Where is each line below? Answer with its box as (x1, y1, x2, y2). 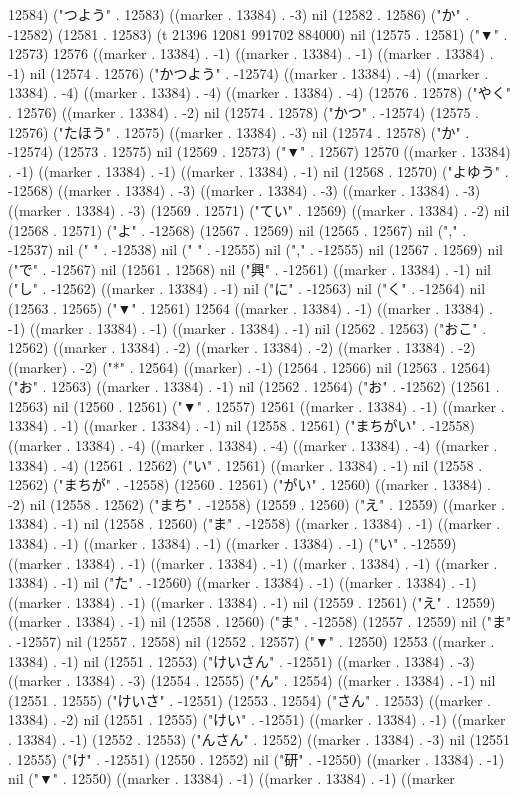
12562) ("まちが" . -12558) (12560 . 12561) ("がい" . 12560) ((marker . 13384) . (8, 474, 491, 495)
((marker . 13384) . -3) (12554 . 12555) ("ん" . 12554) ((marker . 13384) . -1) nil (8, 670, 496, 691)
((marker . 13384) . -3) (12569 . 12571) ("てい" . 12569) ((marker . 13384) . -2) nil (8, 199, 510, 220)
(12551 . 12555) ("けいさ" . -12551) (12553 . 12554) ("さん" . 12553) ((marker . (8, 689, 491, 710)
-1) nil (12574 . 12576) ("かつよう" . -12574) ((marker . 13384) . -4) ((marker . (8, 62, 489, 83)
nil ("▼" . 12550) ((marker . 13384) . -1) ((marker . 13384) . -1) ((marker (8, 768, 455, 789)
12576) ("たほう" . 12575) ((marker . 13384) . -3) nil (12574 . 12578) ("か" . (8, 121, 470, 142)
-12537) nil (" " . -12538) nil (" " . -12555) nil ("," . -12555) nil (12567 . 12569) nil (8, 239, 503, 260)
